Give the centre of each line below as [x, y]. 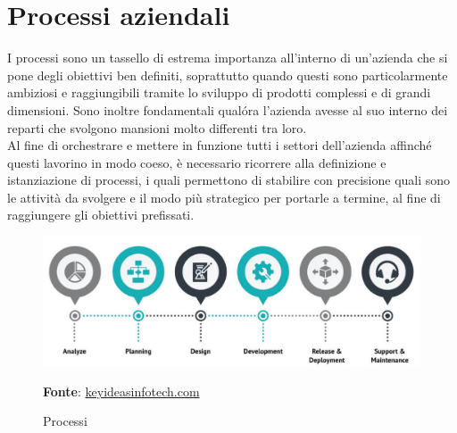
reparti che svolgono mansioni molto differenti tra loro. [157, 127]
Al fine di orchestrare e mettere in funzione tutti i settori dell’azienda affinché [220, 145]
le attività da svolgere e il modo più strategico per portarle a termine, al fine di [224, 197]
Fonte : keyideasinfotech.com [121, 391]
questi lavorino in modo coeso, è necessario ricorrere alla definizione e [197, 162]
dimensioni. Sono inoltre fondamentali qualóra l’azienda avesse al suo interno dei [228, 109]
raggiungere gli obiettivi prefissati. [101, 215]
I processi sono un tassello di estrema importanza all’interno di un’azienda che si [228, 58]
